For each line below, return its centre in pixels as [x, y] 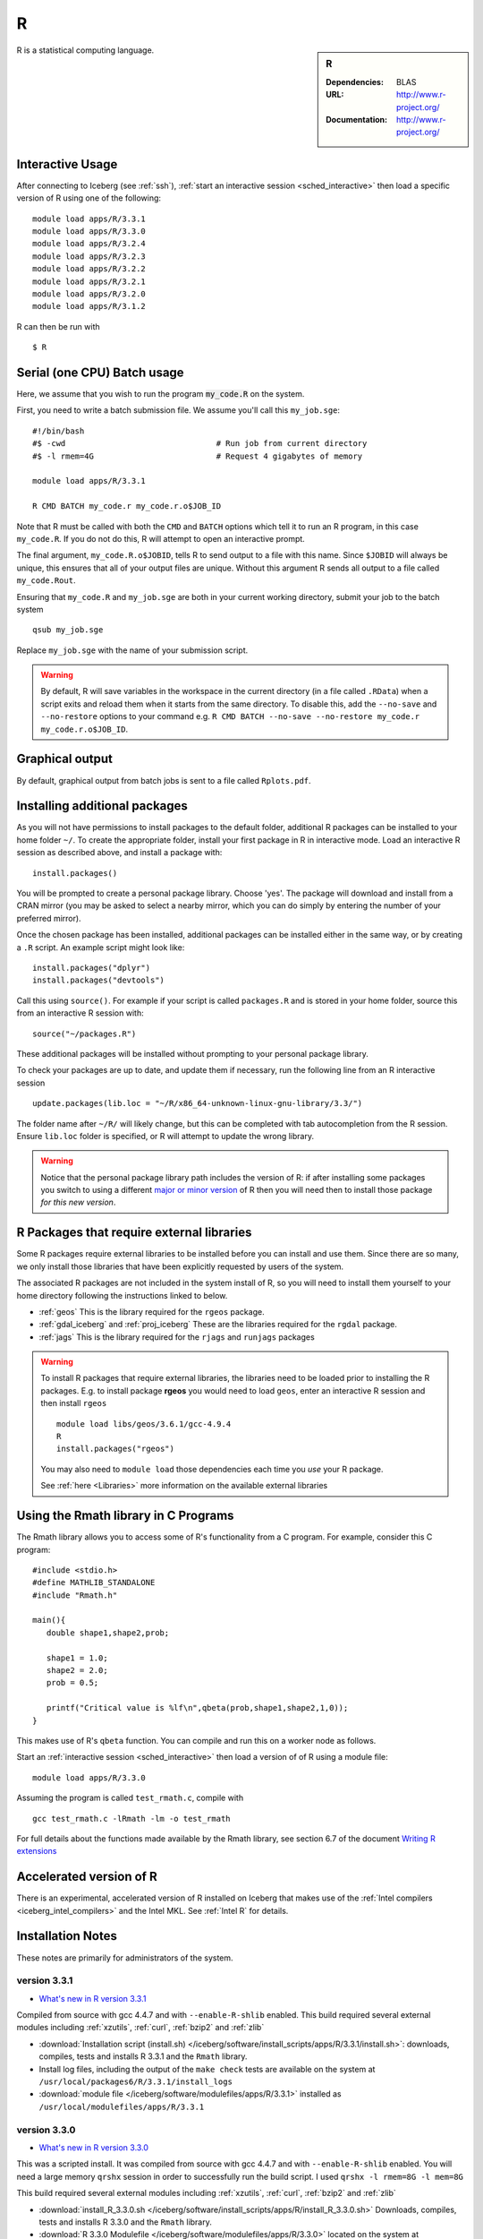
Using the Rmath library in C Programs [125, 1516]
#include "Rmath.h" [75, 1595]
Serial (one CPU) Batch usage [100, 372]
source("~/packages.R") [85, 1034]
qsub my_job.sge [68, 630]
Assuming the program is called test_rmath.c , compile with [130, 1798]
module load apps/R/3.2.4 [89, 244]
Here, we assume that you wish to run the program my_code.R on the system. [161, 394]
